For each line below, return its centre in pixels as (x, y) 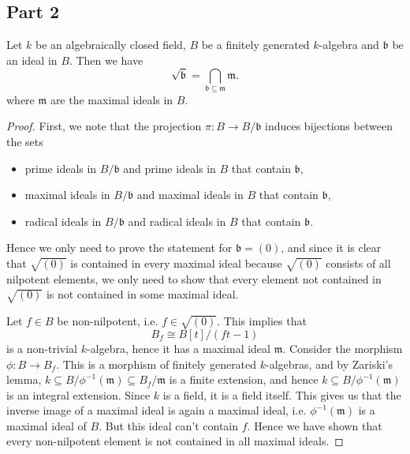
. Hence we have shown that (315, 425)
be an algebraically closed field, (111, 45)
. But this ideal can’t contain (169, 425)
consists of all (358, 263)
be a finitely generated (255, 45)
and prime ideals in (170, 168)
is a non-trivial (42, 348)
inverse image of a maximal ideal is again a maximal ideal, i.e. (157, 410)
